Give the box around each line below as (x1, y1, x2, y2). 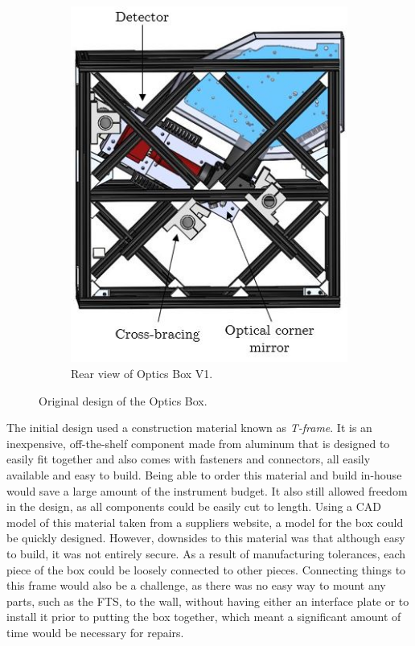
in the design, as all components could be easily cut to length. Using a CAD (6, 498, 382, 515)
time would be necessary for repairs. (6, 623, 184, 640)
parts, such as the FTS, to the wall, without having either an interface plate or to (6, 592, 409, 609)
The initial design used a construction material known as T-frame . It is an (6, 419, 372, 436)
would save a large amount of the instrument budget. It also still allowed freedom (6, 482, 408, 499)
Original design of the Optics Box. (39, 392, 207, 409)
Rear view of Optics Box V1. (71, 365, 213, 382)
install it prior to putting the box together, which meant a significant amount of (6, 608, 401, 625)
